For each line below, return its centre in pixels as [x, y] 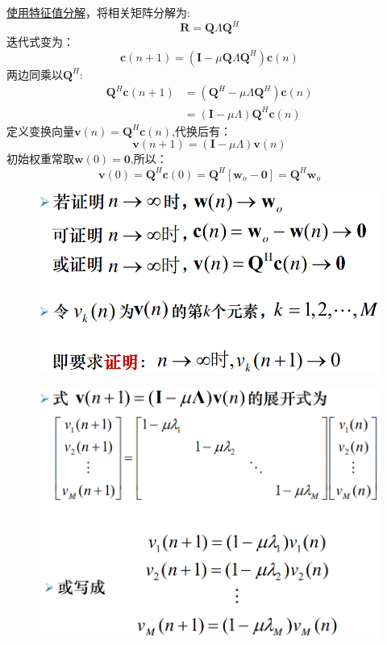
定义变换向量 [40, 130]
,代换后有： [202, 130]
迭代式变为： [40, 42]
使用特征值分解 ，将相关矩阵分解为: [98, 12]
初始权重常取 [40, 159]
